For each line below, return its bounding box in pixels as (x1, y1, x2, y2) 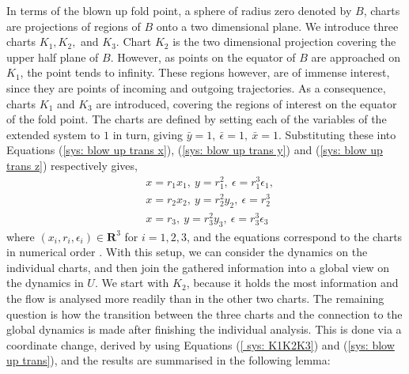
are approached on (311, 48, 401, 65)
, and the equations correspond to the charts (186, 228, 403, 244)
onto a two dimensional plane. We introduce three (156, 17, 399, 34)
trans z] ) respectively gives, (6, 157, 138, 173)
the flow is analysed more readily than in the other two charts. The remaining (6, 289, 384, 306)
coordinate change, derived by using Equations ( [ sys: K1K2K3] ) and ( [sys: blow (6, 336, 395, 353)
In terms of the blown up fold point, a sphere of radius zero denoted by (6, 2, 352, 18)
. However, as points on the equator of (110, 48, 296, 65)
